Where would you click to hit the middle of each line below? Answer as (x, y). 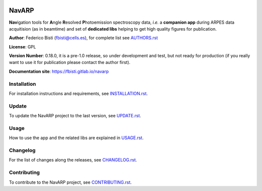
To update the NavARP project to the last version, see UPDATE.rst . (75, 116)
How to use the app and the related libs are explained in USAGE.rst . (76, 138)
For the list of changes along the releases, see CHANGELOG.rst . (73, 160)
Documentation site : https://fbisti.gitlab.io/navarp (59, 71)
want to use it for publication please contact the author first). (70, 63)
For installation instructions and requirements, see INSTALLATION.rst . (78, 94)
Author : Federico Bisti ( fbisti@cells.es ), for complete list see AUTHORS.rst (83, 38)
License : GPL (23, 47)
